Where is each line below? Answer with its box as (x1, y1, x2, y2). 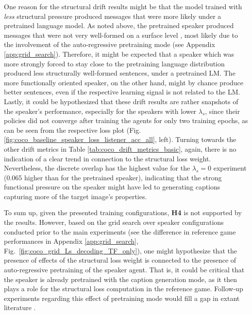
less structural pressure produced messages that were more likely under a (4, 11, 221, 21)
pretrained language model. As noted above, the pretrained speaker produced (4, 20, 234, 31)
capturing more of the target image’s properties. (4, 191, 147, 201)
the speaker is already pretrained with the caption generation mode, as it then (4, 274, 237, 284)
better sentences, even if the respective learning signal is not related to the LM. (4, 87, 240, 97)
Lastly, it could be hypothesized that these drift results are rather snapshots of (4, 96, 238, 106)
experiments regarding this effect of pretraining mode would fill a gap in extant (4, 293, 240, 303)
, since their (205, 106, 240, 116)
